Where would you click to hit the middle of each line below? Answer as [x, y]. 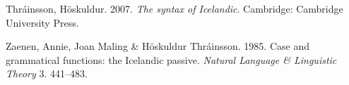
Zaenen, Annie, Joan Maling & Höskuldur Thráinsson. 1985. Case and [158, 46]
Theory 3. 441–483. [47, 73]
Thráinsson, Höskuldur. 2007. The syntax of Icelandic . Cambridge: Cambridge [174, 8]
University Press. [42, 22]
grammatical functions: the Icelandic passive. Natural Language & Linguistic [171, 59]
